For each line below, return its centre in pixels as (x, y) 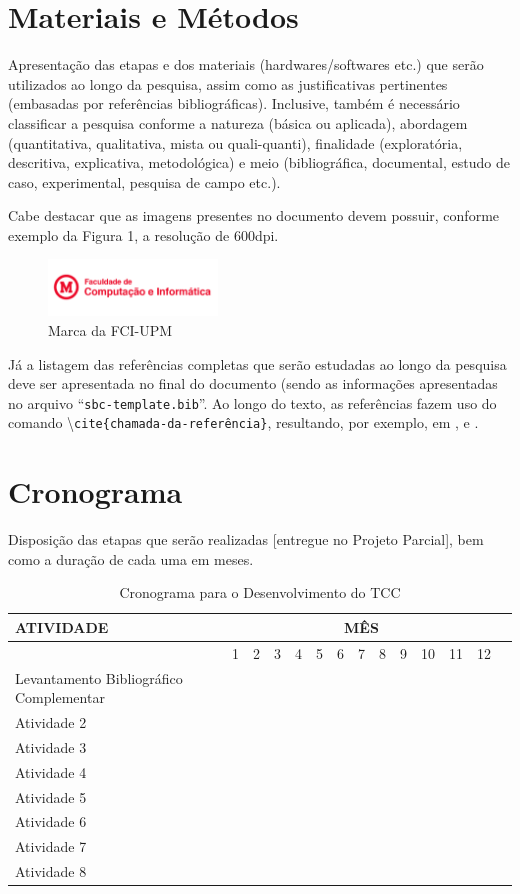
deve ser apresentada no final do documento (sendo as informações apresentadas (253, 383)
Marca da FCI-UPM (110, 329)
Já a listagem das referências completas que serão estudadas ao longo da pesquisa (257, 363)
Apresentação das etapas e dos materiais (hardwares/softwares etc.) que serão (246, 64)
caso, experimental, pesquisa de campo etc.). (144, 181)
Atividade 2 (51, 722)
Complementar (60, 697)
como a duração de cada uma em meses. (131, 558)
